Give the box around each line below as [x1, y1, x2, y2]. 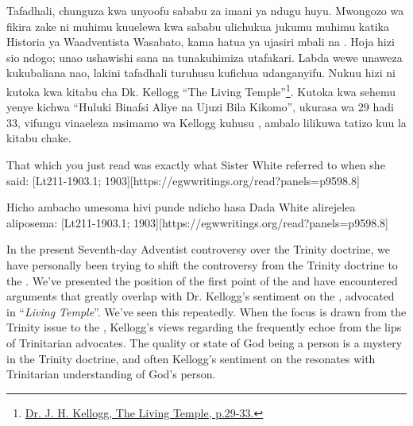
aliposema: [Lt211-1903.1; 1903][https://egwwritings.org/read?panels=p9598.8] [6, 214, 388, 230]
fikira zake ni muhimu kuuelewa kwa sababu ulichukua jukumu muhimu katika [6, 17, 389, 34]
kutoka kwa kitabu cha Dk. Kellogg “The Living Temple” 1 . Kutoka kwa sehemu [6, 80, 396, 99]
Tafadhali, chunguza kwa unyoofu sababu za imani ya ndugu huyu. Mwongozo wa [6, 2, 404, 18]
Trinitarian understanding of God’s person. [6, 366, 216, 382]
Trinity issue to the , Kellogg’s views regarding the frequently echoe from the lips [6, 319, 402, 335]
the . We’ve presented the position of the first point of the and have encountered [6, 272, 398, 289]
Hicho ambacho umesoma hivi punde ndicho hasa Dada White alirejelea [6, 199, 356, 215]
